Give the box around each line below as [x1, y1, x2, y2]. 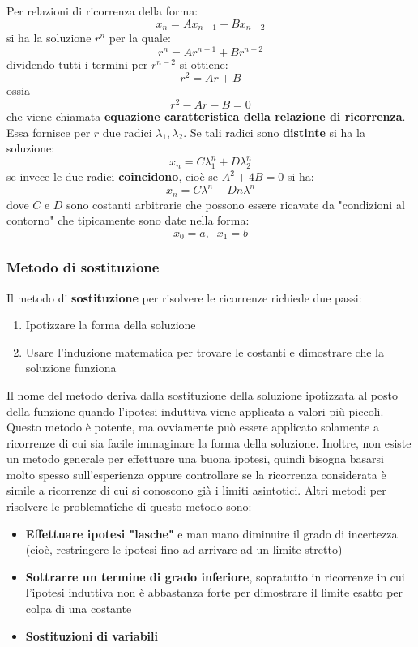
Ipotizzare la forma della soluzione [25, 316, 196, 333]
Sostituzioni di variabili [25, 627, 158, 644]
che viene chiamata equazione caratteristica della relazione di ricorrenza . [6, 108, 406, 125]
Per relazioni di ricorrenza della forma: [6, 2, 198, 19]
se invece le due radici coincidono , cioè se [6, 168, 219, 185]
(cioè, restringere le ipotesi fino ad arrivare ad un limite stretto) [25, 541, 343, 558]
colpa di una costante [25, 600, 132, 617]
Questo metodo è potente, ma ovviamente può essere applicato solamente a [6, 418, 379, 435]
